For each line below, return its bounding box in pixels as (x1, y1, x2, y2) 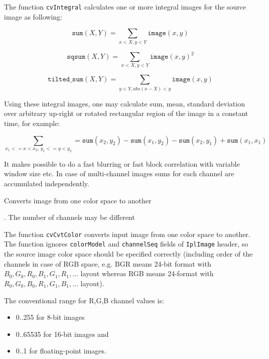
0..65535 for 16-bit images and (16, 328, 109, 339)
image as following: (4, 11, 62, 22)
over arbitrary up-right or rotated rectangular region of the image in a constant (4, 108, 248, 118)
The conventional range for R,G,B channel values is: (4, 295, 164, 305)
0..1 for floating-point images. (16, 345, 106, 356)
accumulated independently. (4, 178, 89, 189)
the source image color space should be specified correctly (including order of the (4, 249, 253, 259)
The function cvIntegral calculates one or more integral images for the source (4, 2, 246, 12)
